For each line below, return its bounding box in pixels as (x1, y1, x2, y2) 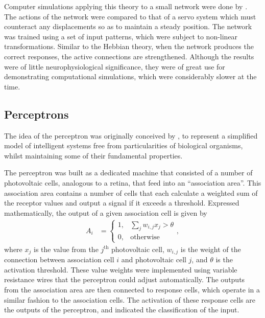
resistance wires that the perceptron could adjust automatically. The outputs (4, 274, 245, 285)
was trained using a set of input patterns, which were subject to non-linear (4, 31, 238, 41)
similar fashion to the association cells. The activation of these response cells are (4, 294, 255, 305)
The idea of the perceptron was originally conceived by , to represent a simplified (4, 130, 258, 141)
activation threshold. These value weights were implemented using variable (4, 264, 237, 275)
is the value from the (33, 243, 99, 254)
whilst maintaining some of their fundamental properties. (4, 150, 183, 161)
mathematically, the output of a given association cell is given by (4, 207, 207, 218)
